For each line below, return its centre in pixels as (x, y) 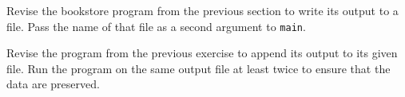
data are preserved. (53, 84)
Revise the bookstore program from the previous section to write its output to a (202, 10)
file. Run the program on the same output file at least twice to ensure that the (199, 68)
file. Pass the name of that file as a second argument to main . (156, 26)
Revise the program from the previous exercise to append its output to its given (202, 53)
